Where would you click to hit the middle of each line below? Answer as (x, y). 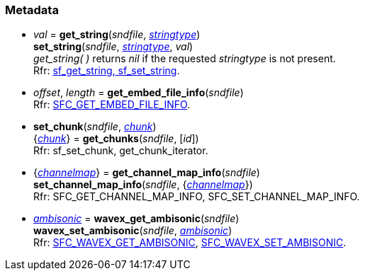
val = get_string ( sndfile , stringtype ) (117, 35)
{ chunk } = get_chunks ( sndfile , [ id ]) (116, 139)
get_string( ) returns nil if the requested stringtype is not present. (185, 59)
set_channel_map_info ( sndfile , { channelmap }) (143, 185)
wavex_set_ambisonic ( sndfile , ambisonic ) (133, 231)
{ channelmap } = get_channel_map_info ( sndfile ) (147, 173)
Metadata (32, 10)
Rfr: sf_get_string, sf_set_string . (107, 71)
